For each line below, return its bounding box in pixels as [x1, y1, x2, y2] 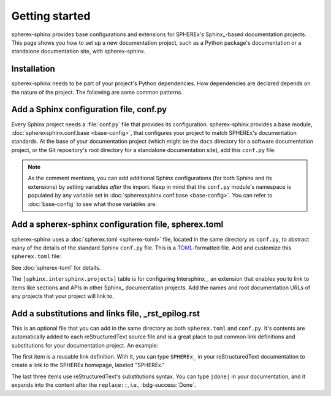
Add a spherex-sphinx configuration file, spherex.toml [11, 219, 224, 230]
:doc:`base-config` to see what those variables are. [28, 200, 158, 208]
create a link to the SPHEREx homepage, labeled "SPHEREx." [11, 362, 165, 369]
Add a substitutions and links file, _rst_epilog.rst [11, 308, 200, 319]
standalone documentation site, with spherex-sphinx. [11, 48, 146, 55]
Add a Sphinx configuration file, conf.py [11, 104, 167, 115]
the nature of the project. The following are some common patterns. [11, 88, 183, 96]
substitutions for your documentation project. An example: [11, 341, 159, 349]
